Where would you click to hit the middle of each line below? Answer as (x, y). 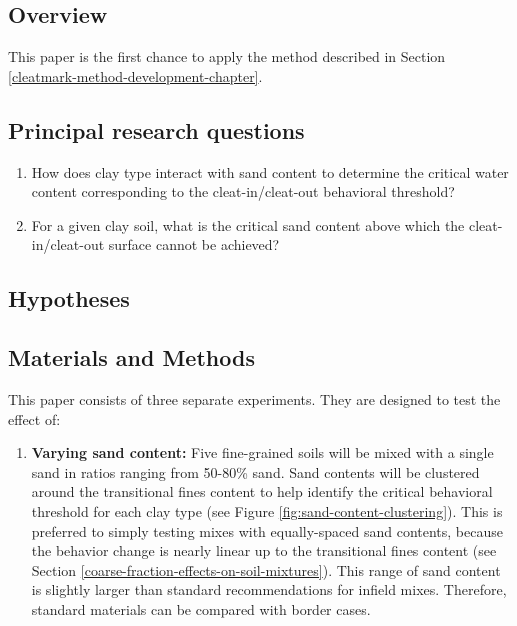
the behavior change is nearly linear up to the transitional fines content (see (264, 550)
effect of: (34, 418)
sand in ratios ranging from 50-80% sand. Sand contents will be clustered (255, 471)
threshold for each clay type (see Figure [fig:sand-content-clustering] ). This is (267, 510)
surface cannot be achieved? (194, 244)
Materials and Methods (131, 357)
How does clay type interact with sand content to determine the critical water (270, 171)
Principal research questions (156, 129)
